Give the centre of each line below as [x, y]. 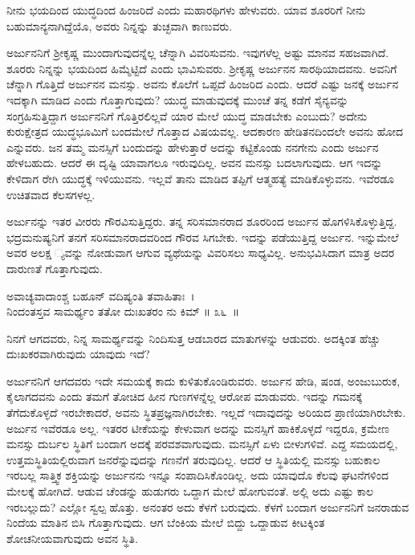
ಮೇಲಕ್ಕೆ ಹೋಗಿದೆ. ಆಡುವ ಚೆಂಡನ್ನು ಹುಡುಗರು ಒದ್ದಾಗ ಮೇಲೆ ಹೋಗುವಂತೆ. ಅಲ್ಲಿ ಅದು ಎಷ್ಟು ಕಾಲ [190, 491]
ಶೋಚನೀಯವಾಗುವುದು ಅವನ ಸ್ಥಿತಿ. [72, 538]
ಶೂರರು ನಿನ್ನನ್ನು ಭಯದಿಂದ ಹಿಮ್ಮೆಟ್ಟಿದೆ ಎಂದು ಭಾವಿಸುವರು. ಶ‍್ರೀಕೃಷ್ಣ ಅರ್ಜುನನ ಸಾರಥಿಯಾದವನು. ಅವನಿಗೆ [202, 68]
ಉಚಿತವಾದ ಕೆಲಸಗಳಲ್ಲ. [51, 194]
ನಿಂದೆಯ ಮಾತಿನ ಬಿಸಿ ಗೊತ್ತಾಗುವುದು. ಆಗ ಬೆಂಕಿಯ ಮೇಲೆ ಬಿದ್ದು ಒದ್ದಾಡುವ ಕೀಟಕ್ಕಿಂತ [166, 522]
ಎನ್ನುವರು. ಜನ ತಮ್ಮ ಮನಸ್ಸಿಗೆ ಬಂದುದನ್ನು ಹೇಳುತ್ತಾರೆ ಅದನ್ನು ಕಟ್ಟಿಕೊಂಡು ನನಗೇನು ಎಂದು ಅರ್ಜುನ [193, 147]
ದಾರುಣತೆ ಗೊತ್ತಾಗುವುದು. [55, 268]
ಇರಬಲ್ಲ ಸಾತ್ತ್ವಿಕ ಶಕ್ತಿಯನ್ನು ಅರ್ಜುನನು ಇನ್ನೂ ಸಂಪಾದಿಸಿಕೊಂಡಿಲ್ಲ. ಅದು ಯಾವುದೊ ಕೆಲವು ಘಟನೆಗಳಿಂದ [197, 475]
